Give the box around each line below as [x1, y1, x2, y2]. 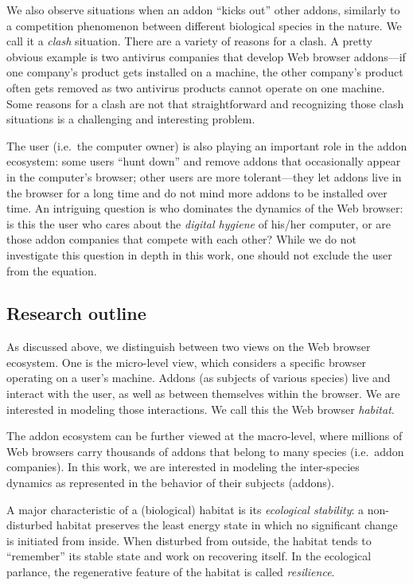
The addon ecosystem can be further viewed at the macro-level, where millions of [6, 427, 403, 444]
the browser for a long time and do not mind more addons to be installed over [6, 184, 388, 201]
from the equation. [6, 262, 97, 279]
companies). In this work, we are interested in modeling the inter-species [6, 458, 360, 475]
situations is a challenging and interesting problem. [6, 111, 255, 127]
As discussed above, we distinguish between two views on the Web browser [6, 338, 371, 355]
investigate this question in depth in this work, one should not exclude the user [6, 246, 392, 263]
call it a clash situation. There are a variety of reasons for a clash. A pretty [6, 33, 372, 49]
